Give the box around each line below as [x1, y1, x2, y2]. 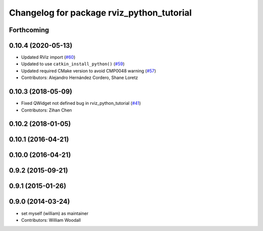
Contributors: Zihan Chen [21, 107, 73, 113]
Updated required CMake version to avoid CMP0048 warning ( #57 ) [21, 68, 156, 74]
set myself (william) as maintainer [21, 210, 89, 216]
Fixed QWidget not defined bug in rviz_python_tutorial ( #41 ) [21, 100, 141, 106]
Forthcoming [9, 26, 49, 34]
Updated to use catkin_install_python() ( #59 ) [21, 61, 125, 67]
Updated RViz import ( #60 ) [21, 54, 75, 60]
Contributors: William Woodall [21, 217, 81, 223]
